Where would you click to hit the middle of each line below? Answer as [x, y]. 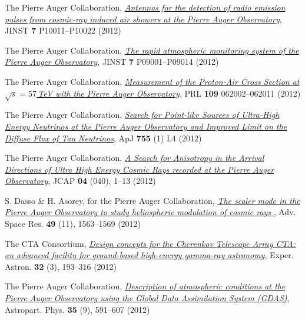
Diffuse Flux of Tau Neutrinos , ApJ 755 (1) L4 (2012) [103, 138]
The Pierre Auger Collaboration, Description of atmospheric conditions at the [145, 286]
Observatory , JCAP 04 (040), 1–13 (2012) [80, 181]
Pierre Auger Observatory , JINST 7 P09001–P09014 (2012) [112, 62]
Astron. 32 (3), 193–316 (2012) [61, 266]
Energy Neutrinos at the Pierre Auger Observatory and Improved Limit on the [146, 126]
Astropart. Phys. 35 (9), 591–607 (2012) [77, 309]
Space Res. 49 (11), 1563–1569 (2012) [73, 224]
